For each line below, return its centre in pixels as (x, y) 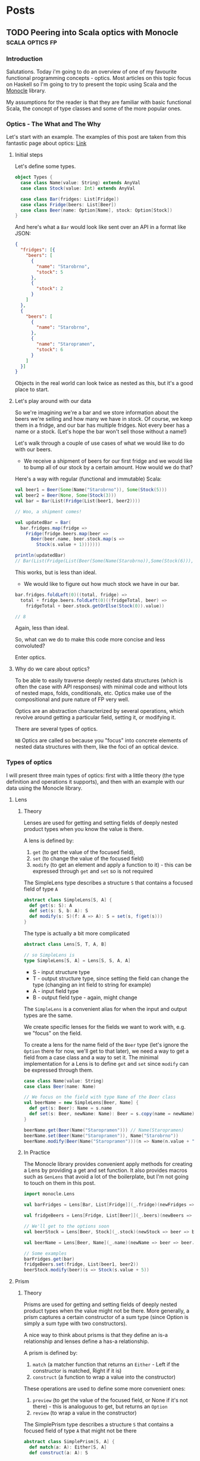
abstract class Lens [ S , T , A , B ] (65, 944)
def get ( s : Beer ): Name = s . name (70, 1108)
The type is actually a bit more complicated (76, 933)
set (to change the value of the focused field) (88, 858)
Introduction (24, 58)
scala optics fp (32, 41)
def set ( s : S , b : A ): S (58, 911)
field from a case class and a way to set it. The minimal (91, 1057)
